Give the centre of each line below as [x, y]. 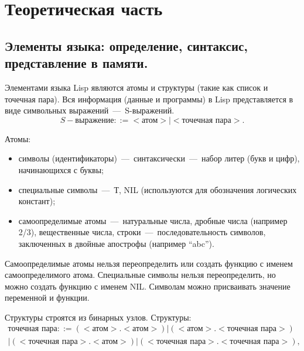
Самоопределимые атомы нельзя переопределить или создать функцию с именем [149, 263]
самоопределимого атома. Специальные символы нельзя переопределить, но [140, 275]
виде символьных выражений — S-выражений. [90, 110]
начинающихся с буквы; [61, 169]
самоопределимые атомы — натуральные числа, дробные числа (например [153, 220]
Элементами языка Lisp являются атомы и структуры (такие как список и [136, 87]
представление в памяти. [76, 63]
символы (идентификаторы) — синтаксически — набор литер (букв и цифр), [159, 158]
